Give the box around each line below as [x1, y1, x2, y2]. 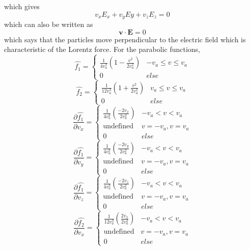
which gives [4, 1, 40, 11]
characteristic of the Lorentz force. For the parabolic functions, [4, 44, 201, 54]
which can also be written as [4, 19, 93, 30]
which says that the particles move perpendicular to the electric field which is [4, 34, 246, 44]
